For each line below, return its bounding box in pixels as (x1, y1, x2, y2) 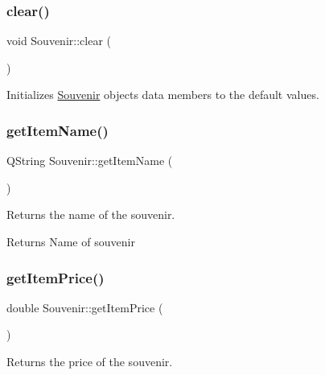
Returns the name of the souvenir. (6, 206, 175, 223)
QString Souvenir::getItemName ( (6, 152, 173, 169)
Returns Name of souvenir (6, 233, 135, 249)
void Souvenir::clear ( (6, 32, 111, 49)
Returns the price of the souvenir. (6, 353, 173, 369)
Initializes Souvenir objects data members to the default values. (6, 86, 319, 103)
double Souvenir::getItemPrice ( (6, 299, 163, 315)
